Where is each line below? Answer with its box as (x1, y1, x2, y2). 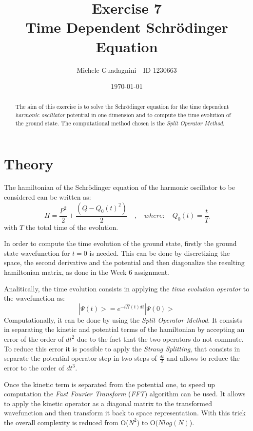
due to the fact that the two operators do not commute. (77, 333, 244, 344)
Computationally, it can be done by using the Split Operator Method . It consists (4, 314, 243, 325)
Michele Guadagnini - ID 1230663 (77, 64, 177, 75)
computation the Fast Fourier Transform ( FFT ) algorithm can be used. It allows (4, 389, 246, 399)
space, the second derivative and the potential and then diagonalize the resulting (4, 257, 245, 267)
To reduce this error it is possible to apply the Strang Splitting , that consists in (4, 343, 240, 353)
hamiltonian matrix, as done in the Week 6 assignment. (4, 267, 169, 277)
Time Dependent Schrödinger (25, 17, 228, 37)
